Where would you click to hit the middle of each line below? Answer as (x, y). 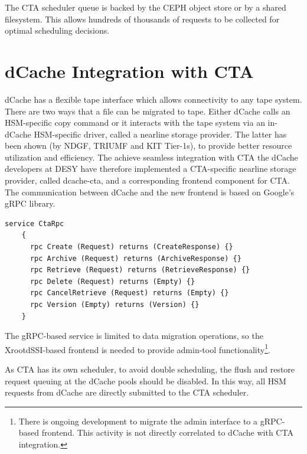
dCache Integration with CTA (129, 71)
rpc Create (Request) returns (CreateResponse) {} (131, 247)
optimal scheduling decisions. (57, 30)
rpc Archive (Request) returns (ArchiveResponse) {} (135, 258)
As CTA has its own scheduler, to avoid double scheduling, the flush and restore (150, 369)
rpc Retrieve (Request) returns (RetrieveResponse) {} (140, 270)
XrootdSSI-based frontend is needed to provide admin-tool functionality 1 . (138, 348)
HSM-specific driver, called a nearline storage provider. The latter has (160, 134)
